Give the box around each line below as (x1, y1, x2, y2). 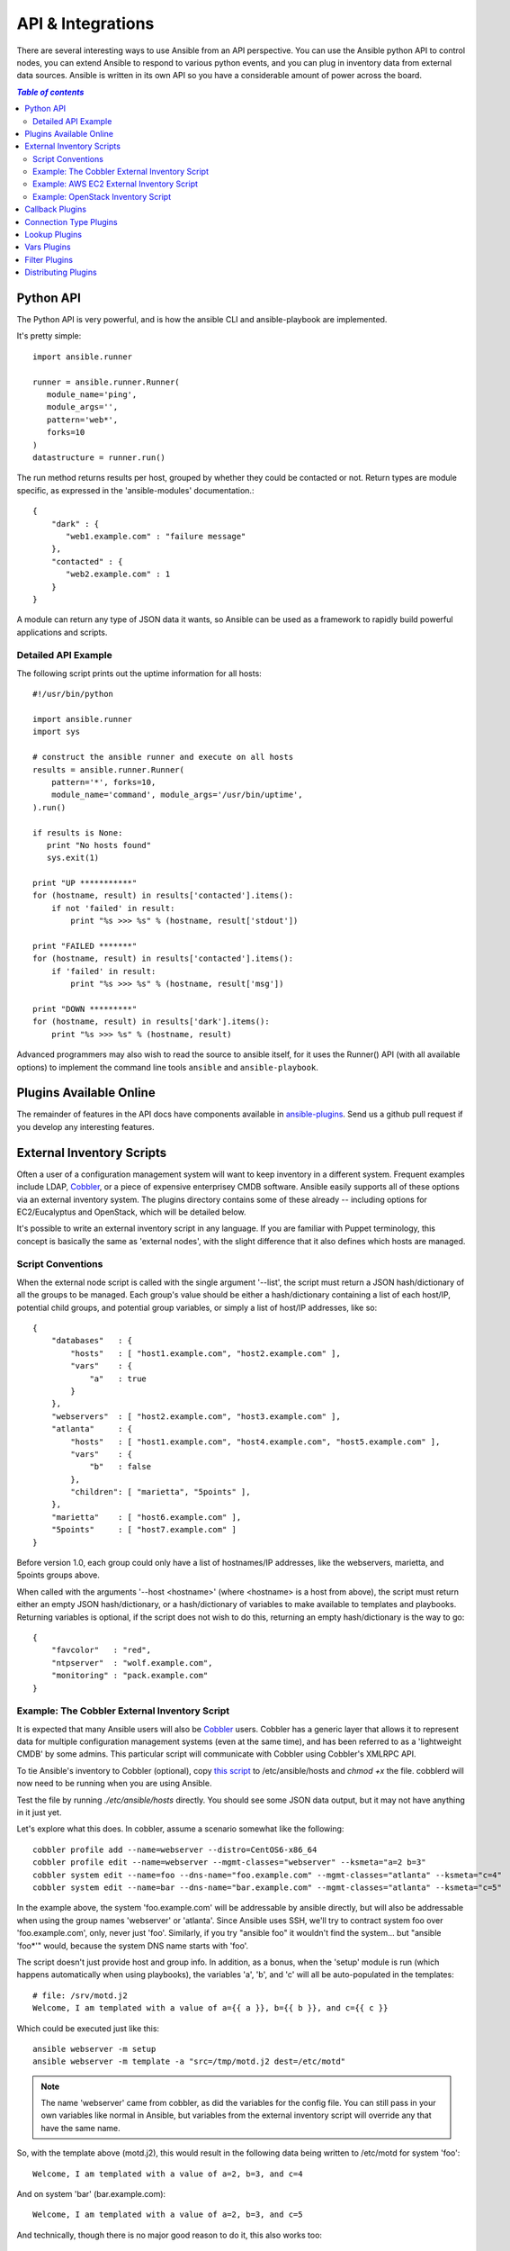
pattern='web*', (46, 414, 119, 425)
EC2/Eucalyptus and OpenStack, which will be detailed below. (16, 1207, 246, 1217)
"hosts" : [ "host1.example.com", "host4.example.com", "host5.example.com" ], (70, 1436, 441, 1447)
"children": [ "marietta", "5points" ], (70, 1487, 251, 1497)
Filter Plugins (24, 254, 74, 265)
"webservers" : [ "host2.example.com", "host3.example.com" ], (50, 1411, 341, 1422)
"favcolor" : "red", (50, 1645, 152, 1656)
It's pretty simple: (16, 330, 82, 341)
